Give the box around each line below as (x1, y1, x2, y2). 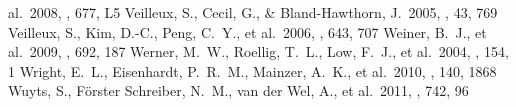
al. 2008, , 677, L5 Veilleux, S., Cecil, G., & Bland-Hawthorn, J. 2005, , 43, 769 (8, 2, 498, 22)
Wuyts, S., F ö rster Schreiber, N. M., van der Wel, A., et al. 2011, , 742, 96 (8, 80, 469, 101)
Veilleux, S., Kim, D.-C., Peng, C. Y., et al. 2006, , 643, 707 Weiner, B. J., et (8, 21, 487, 42)
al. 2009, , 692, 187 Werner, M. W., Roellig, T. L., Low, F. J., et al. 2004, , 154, (8, 41, 509, 62)
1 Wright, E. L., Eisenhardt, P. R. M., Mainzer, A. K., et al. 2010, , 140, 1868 (8, 60, 497, 81)
